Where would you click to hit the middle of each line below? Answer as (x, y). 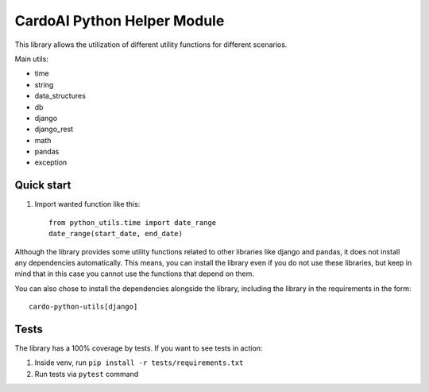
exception (51, 162)
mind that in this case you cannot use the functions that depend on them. (134, 274)
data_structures (60, 96)
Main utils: (32, 59)
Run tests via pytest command (87, 374)
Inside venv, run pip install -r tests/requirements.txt (139, 363)
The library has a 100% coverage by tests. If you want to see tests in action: (139, 348)
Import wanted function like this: (87, 204)
